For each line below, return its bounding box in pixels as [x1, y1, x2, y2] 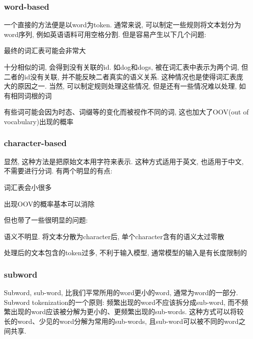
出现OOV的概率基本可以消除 [4, 198, 95, 208]
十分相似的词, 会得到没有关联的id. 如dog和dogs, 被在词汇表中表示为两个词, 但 [4, 62, 248, 72]
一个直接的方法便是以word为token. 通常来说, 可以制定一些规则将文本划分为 [4, 19, 241, 30]
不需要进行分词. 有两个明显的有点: [4, 166, 113, 176]
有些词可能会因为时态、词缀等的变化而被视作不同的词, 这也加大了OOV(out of [4, 107, 249, 117]
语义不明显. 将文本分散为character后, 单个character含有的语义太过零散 [4, 231, 225, 241]
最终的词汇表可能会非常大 [4, 45, 86, 56]
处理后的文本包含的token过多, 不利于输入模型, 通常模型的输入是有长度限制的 [4, 247, 247, 258]
